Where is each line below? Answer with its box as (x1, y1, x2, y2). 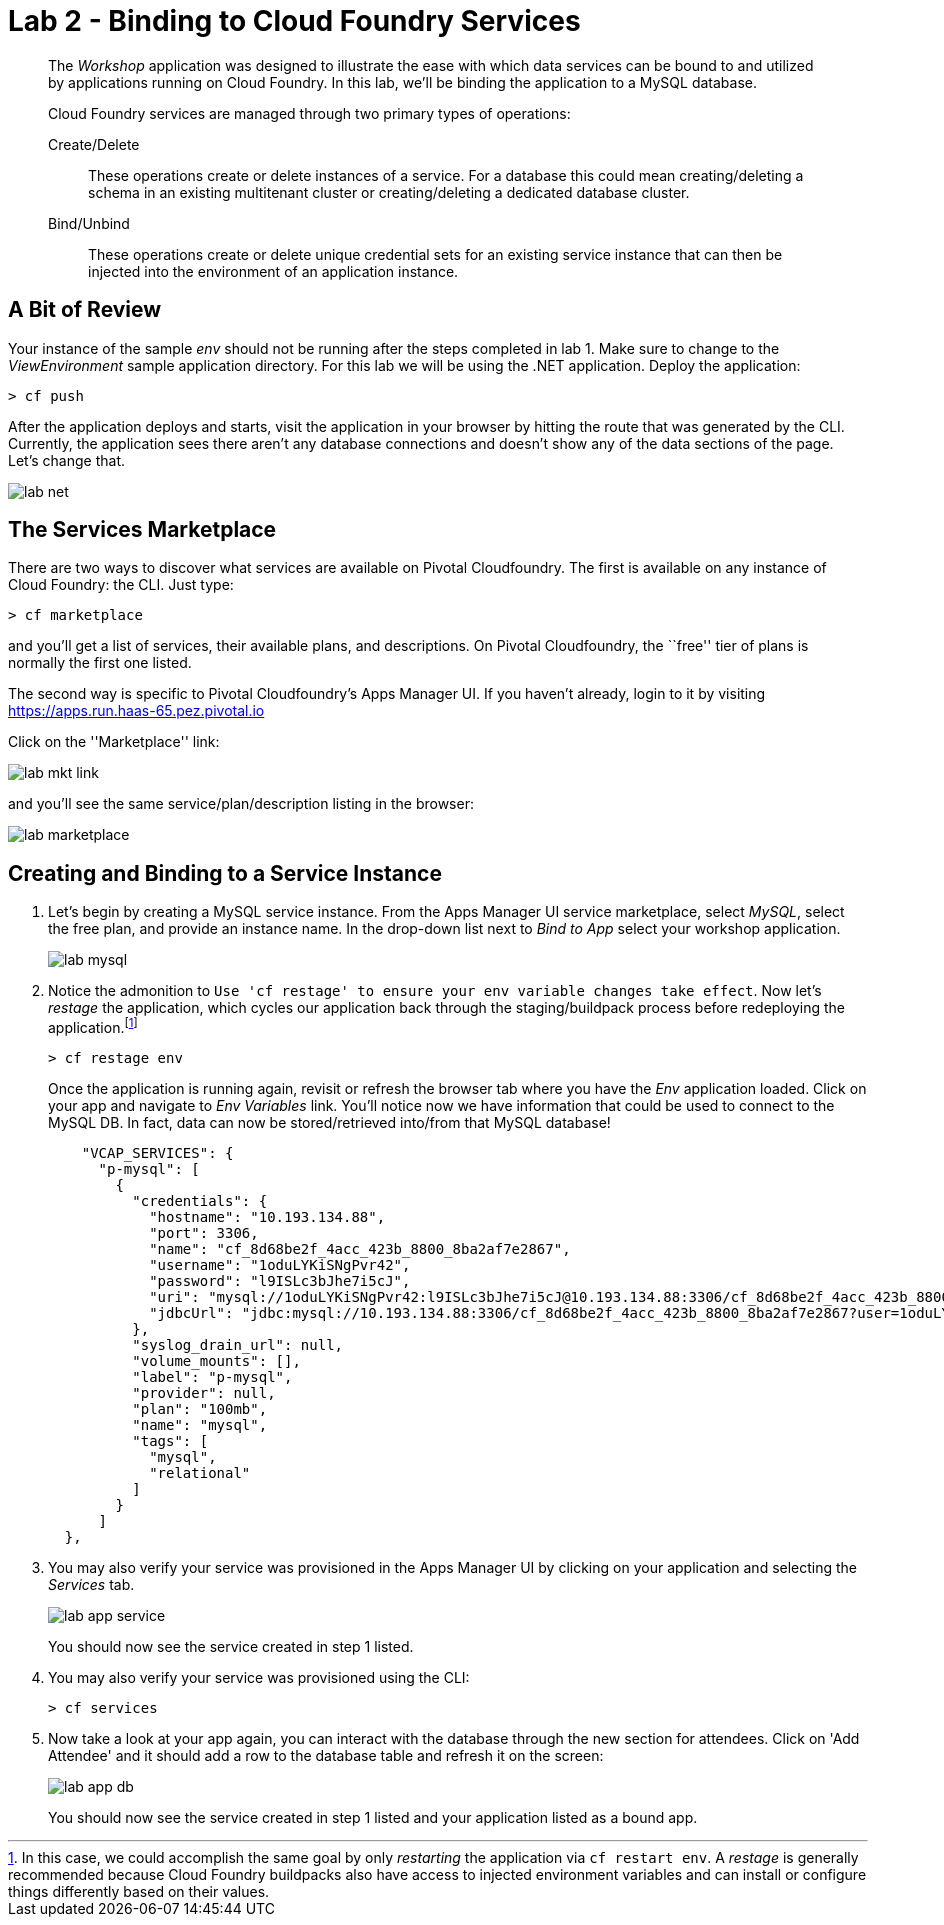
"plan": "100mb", (132, 1400, 268, 1417)
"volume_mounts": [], (132, 1352, 301, 1369)
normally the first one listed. (8, 654, 192, 672)
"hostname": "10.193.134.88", (149, 1208, 386, 1225)
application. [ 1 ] (48, 1016, 138, 1036)
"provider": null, (132, 1384, 276, 1401)
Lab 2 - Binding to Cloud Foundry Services (8, 4, 581, 38)
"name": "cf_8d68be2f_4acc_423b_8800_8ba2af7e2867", (149, 1240, 571, 1257)
